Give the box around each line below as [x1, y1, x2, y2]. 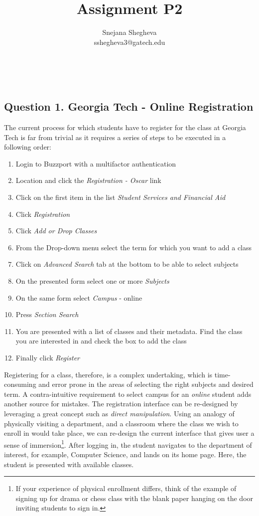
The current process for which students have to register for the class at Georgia [4, 122, 246, 133]
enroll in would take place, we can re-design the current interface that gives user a [4, 428, 255, 438]
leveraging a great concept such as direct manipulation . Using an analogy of [4, 408, 235, 418]
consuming [4, 379, 36, 389]
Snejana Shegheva [102, 27, 157, 37]
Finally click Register [15, 352, 80, 363]
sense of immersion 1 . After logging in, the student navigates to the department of [4, 438, 252, 450]
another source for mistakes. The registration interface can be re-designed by [4, 398, 238, 409]
